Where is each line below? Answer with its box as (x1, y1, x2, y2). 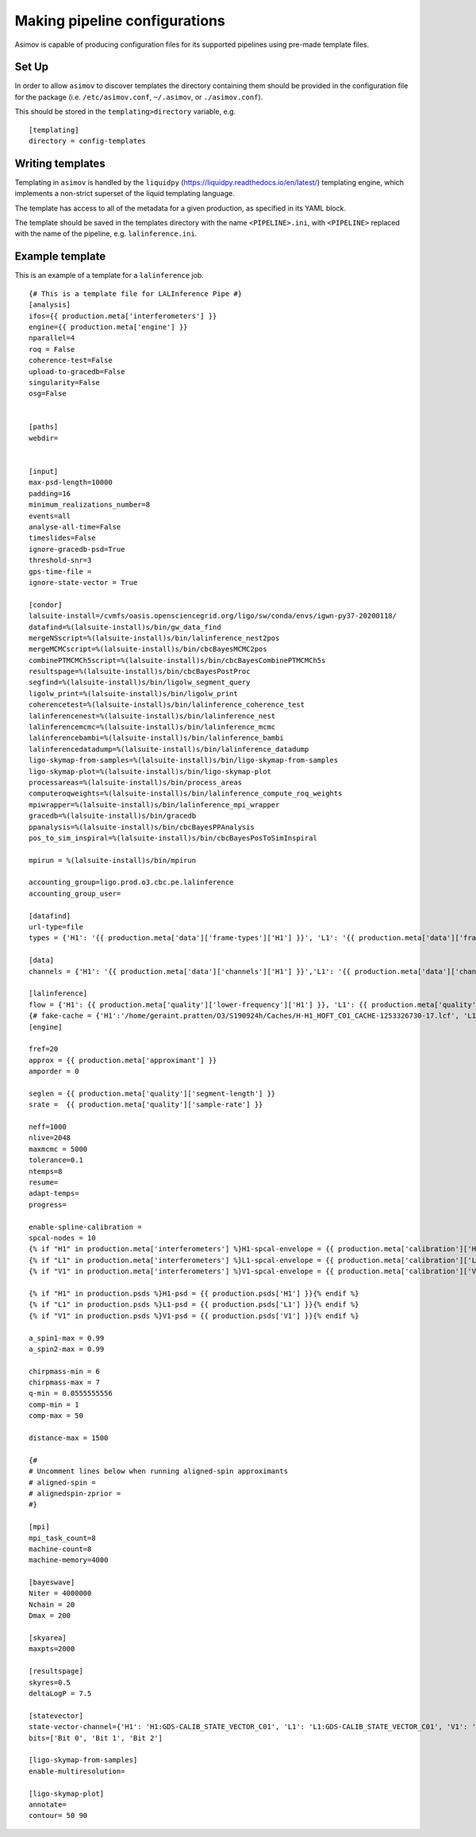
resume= (29, 1178, 59, 1187)
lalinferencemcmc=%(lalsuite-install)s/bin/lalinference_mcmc (29, 722, 276, 732)
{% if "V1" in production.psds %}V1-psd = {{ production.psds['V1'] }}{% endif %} (29, 1311, 359, 1320)
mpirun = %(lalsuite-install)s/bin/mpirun (29, 856, 197, 865)
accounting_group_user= (29, 889, 121, 898)
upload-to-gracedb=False (29, 367, 125, 376)
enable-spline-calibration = (29, 1223, 142, 1231)
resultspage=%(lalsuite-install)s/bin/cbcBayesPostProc (29, 667, 251, 676)
